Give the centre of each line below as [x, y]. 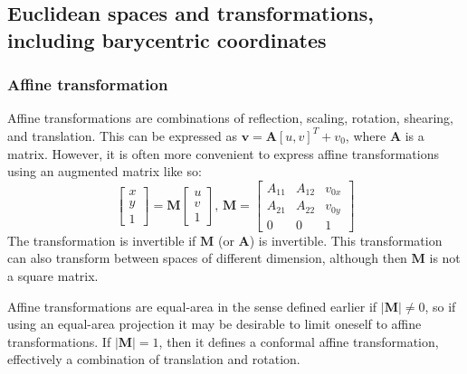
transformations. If [59, 341]
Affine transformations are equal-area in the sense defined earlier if [192, 306]
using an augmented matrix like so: [105, 171]
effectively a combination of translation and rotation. [154, 359]
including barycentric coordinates [167, 39]
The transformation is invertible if [102, 240]
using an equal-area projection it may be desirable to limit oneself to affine [214, 324]
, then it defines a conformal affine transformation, [299, 341]
